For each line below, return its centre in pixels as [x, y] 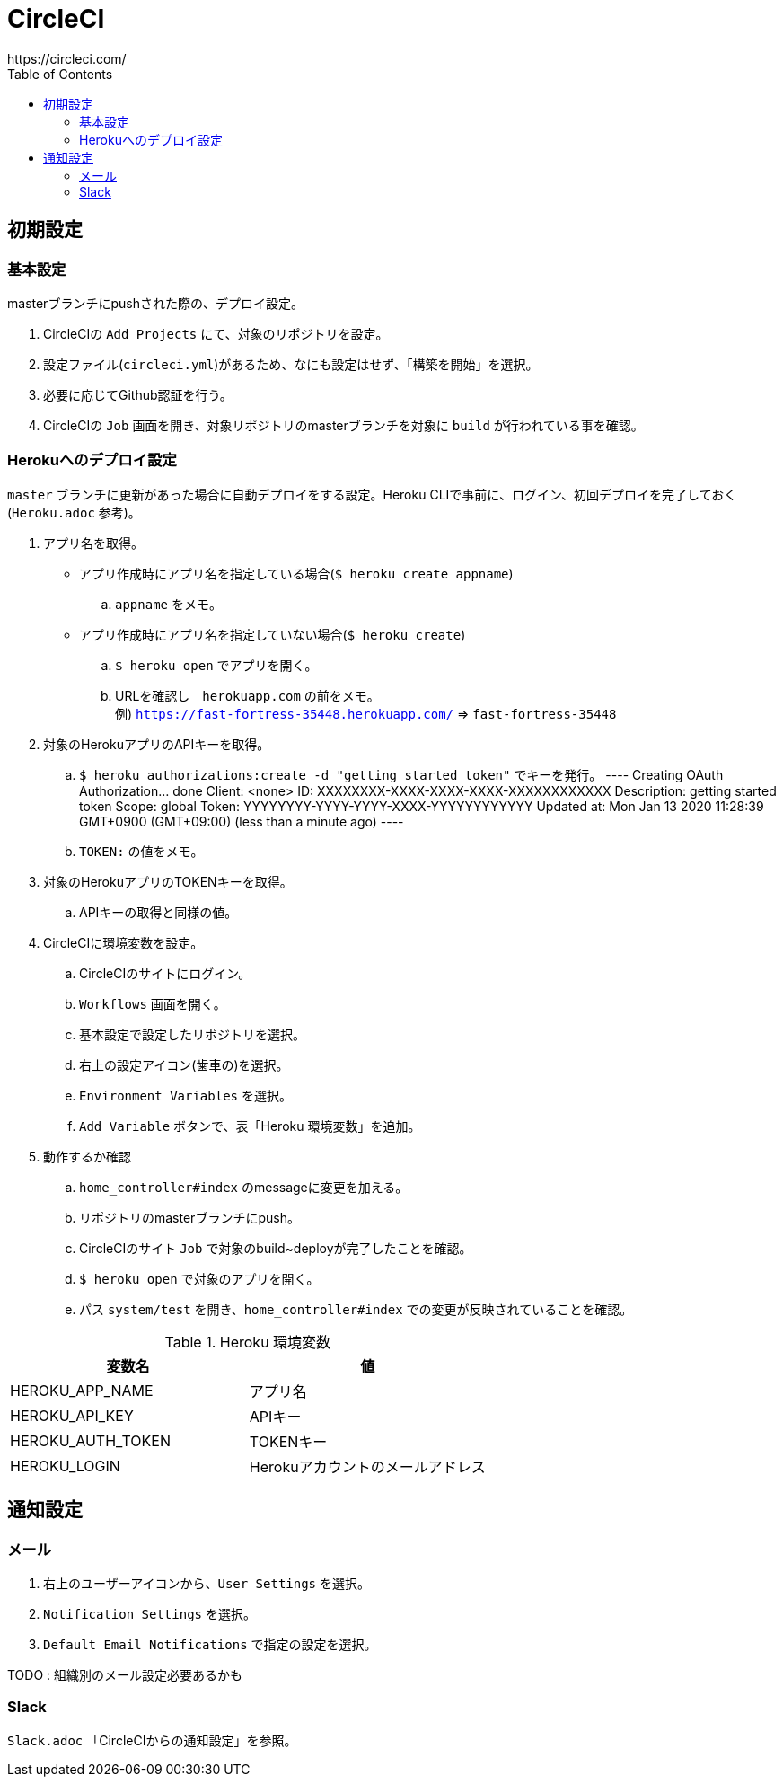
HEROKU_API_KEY [72, 1415]
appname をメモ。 [168, 604]
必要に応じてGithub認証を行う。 [138, 394]
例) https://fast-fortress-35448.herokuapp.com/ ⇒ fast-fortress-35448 [366, 713]
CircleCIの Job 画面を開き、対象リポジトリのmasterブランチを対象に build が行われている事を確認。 [343, 425]
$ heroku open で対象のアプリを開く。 [199, 1278]
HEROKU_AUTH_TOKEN [90, 1440]
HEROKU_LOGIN [65, 1466]
